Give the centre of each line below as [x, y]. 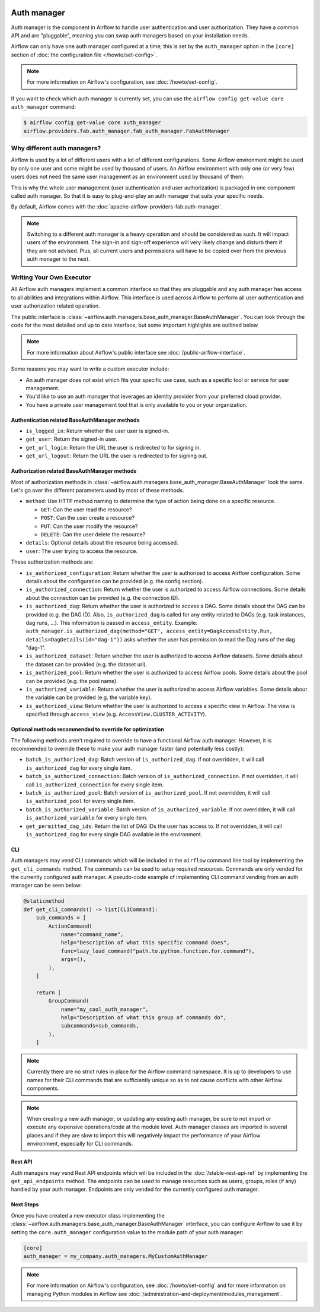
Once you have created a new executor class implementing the [88, 1215]
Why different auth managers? [56, 148]
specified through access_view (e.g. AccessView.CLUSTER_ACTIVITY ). [116, 714]
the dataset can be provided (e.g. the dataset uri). [87, 664]
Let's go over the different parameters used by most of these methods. [97, 491]
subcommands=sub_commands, [100, 1026]
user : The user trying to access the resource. [82, 551]
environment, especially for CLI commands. [80, 1144]
